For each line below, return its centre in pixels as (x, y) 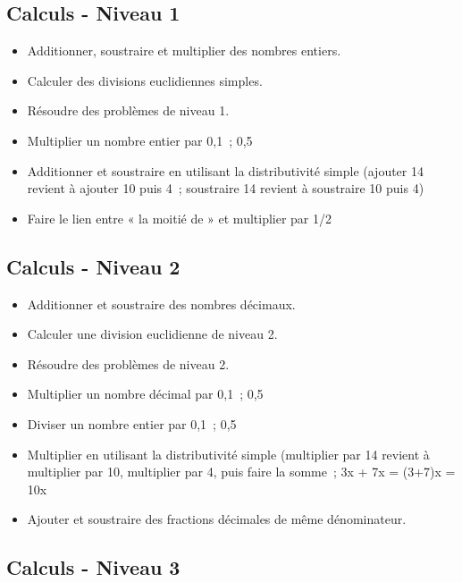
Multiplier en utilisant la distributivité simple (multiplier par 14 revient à (228, 454)
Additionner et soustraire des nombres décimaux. (161, 304)
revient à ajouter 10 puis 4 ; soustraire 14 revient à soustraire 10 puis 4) (226, 188)
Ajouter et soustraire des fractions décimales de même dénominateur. (217, 519)
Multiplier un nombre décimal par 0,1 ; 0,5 (145, 394)
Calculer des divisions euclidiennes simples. (145, 80)
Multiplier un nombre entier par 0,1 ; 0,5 (140, 140)
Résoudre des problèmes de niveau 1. (128, 110)
